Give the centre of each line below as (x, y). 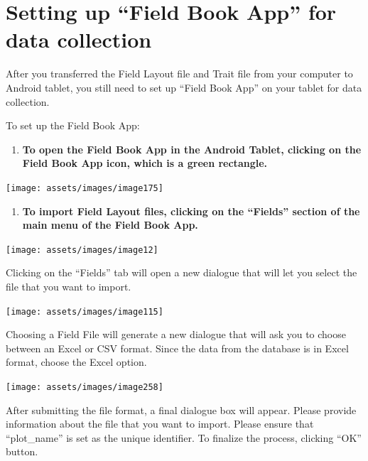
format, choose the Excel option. (76, 362)
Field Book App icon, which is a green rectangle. (145, 163)
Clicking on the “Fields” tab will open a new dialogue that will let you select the (182, 272)
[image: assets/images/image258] (85, 387)
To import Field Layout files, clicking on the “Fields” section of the (191, 211)
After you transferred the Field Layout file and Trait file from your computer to (179, 74)
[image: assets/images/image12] (82, 250)
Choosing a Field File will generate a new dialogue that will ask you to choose (176, 334)
